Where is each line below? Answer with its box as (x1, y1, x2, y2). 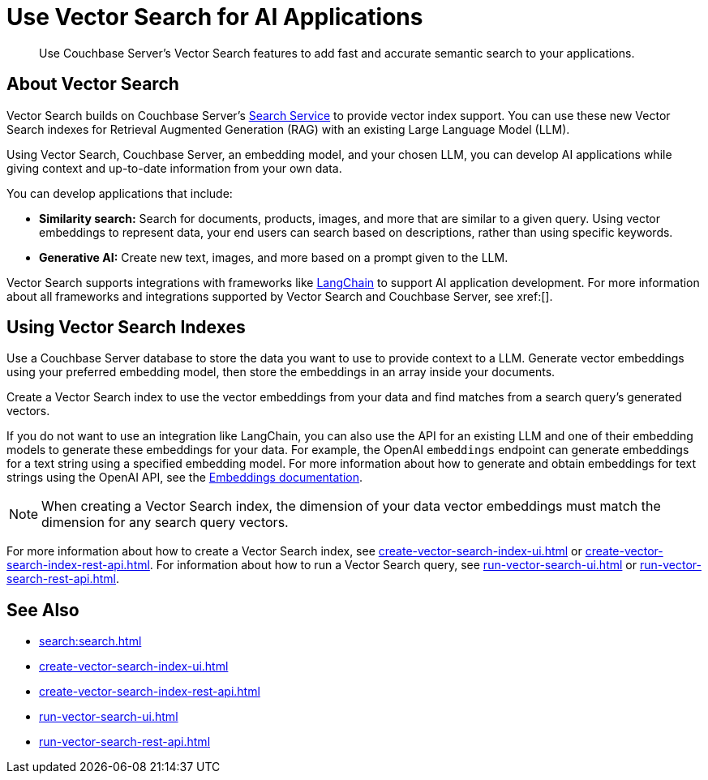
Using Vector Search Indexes (6, 317, 246, 338)
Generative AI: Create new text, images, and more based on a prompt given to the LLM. (39, 250, 508, 264)
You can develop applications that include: (6, 186, 233, 200)
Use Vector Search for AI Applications (6, 3, 423, 31)
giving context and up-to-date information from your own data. (6, 161, 342, 175)
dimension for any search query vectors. (41, 514, 289, 531)
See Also (6, 599, 79, 620)
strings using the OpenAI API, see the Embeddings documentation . (6, 470, 363, 485)
